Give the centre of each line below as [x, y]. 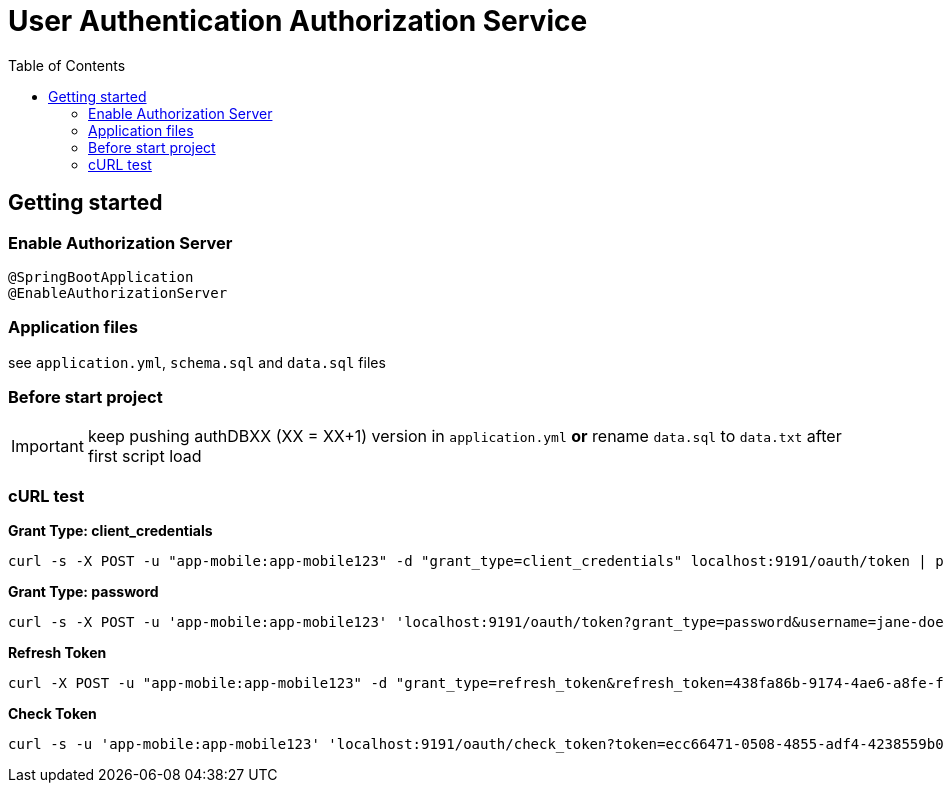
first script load [144, 456]
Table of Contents [67, 65]
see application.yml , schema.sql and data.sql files [197, 362]
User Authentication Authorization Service [298, 21]
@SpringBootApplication [101, 276]
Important [47, 446]
